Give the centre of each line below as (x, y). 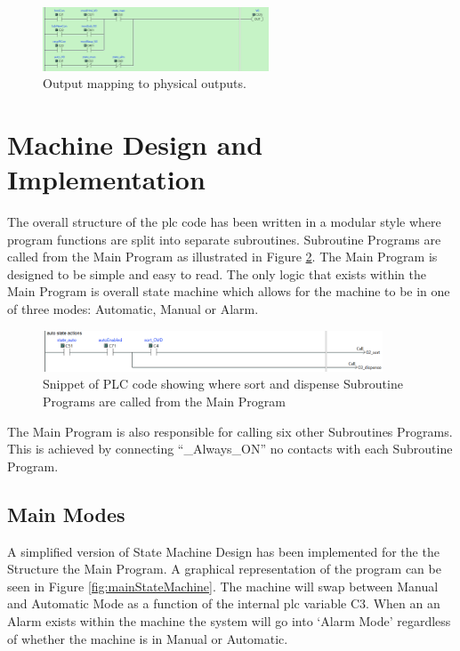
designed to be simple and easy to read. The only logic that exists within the (217, 273)
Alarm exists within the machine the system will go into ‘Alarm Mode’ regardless (229, 620)
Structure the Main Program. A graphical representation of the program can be (224, 569)
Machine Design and (135, 144)
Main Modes (66, 514)
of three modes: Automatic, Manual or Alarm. (133, 309)
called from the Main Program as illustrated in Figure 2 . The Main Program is (222, 257)
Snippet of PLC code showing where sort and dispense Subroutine (223, 384)
